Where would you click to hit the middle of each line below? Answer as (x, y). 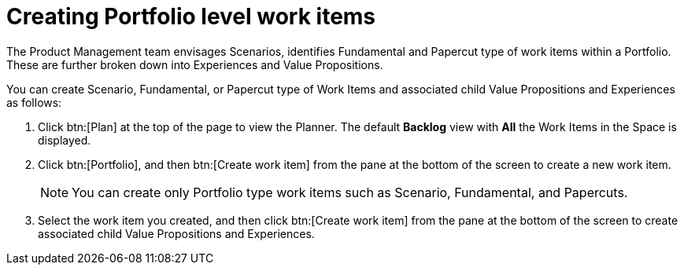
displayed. (65, 140)
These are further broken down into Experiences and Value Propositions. (195, 64)
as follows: (34, 102)
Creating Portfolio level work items (191, 16)
